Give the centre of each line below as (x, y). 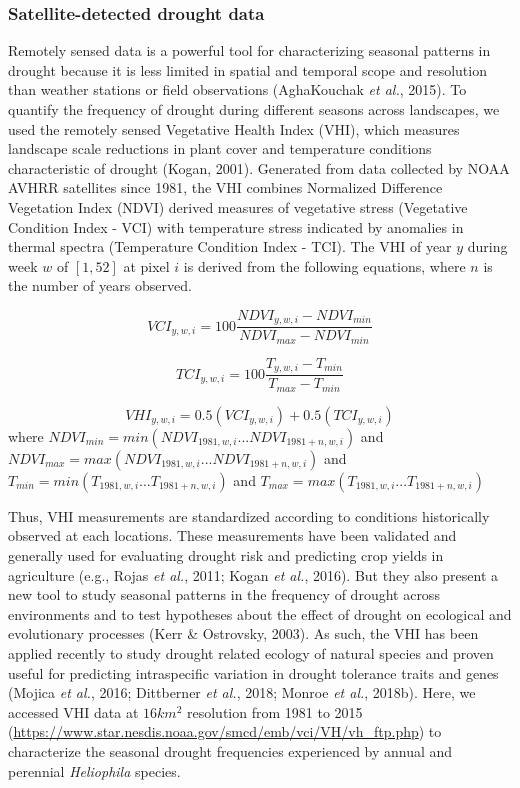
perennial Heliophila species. (94, 770)
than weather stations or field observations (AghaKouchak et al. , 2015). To (237, 89)
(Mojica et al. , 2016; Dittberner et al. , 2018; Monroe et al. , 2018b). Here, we (242, 692)
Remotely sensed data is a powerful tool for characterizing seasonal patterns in (249, 50)
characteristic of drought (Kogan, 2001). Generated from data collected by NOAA (259, 167)
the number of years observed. (100, 285)
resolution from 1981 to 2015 (275, 711)
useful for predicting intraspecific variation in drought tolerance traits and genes (253, 672)
